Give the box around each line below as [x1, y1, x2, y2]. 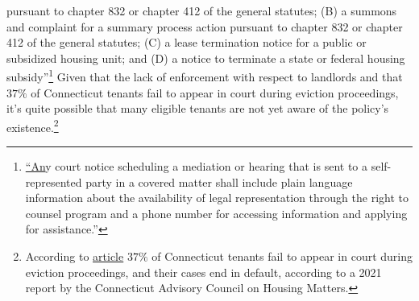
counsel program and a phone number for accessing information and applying [25, 204, 408, 221]
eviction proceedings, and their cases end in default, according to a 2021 [25, 263, 382, 280]
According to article [25, 248, 124, 265]
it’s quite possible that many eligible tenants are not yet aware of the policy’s [6, 100, 389, 117]
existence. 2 [6, 116, 59, 135]
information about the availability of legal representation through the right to [25, 189, 409, 206]
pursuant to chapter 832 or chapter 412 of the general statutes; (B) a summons [6, 2, 397, 19]
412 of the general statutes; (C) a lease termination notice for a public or [6, 34, 367, 51]
